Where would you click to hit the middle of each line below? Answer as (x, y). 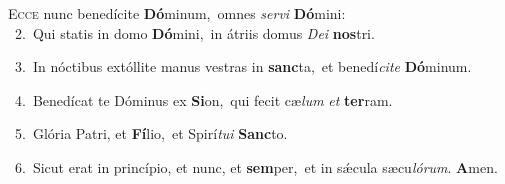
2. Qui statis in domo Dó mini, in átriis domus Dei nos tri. (194, 32)
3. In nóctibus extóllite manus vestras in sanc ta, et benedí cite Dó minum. (243, 66)
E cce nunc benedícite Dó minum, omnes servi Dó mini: (177, 13)
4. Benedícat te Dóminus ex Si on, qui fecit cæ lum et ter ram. (203, 99)
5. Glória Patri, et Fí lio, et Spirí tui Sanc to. (151, 133)
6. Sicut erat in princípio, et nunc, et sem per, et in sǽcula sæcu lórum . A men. (256, 166)
